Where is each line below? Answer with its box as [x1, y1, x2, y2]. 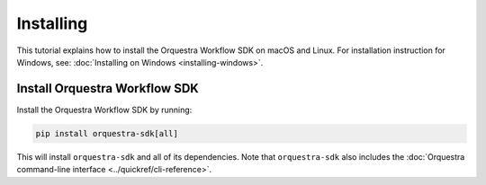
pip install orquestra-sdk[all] [35, 128, 179, 138]
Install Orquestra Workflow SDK [16, 81, 200, 96]
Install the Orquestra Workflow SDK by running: [16, 104, 193, 115]
